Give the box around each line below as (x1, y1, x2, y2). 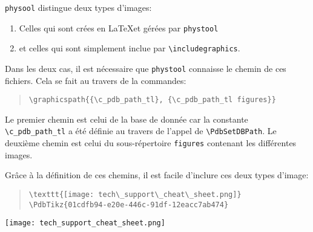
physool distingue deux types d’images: (5, 1, 152, 13)
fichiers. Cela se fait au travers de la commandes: (5, 74, 186, 86)
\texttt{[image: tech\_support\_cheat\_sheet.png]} (28, 190, 242, 199)
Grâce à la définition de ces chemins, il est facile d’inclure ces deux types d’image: (5, 169, 309, 181)
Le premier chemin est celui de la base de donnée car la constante (5, 112, 248, 125)
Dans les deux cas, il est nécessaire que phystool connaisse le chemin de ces (5, 62, 286, 74)
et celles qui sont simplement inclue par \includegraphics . (19, 42, 240, 54)
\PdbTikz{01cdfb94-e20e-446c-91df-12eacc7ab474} (28, 200, 229, 209)
